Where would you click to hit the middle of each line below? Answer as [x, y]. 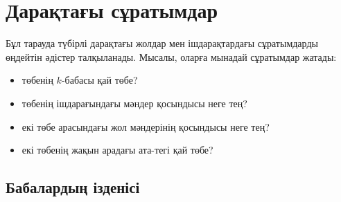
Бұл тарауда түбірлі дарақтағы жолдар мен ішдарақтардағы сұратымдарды [162, 43]
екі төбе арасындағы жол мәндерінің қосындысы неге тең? [146, 126]
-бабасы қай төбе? [99, 80]
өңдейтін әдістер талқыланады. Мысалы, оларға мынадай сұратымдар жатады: [171, 56]
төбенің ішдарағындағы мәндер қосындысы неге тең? [134, 103]
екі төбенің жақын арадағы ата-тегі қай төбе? [117, 150]
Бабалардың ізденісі [73, 187]
